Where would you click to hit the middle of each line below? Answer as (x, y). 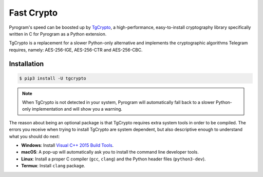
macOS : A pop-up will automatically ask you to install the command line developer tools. (110, 152)
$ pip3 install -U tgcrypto (53, 78)
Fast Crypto (33, 13)
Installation (26, 64)
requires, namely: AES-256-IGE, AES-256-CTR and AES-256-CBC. (76, 50)
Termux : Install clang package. (53, 166)
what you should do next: (35, 136)
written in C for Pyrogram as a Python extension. (58, 34)
